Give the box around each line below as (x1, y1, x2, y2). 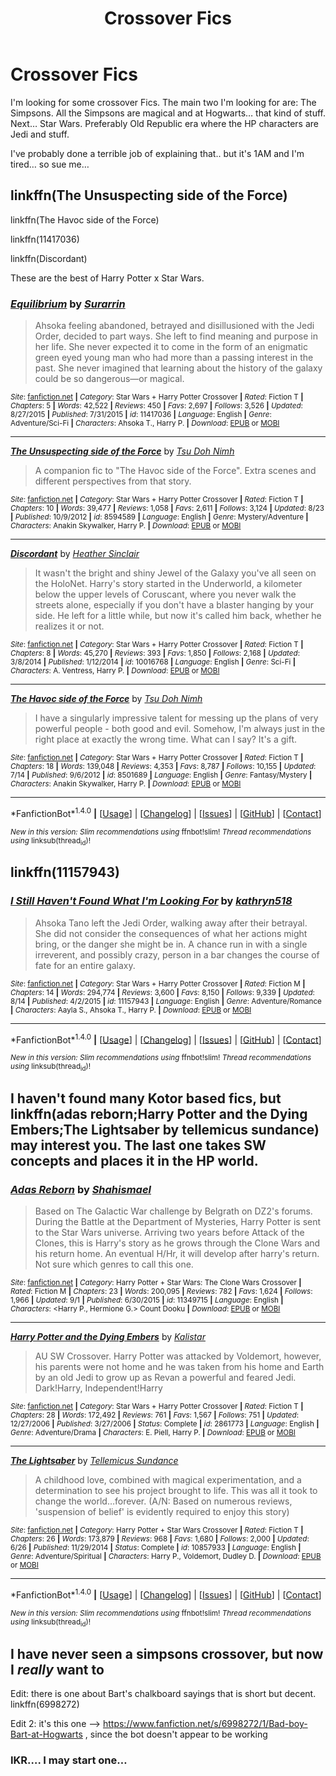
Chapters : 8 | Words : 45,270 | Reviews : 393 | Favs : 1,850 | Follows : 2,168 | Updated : (10, 648, 301, 659)
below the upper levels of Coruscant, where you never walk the (34, 588, 297, 601)
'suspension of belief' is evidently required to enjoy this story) (34, 1506, 290, 1518)
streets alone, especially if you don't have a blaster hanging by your (34, 599, 315, 611)
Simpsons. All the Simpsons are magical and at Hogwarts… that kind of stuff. (10, 107, 326, 119)
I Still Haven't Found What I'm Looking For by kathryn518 (10, 894, 293, 908)
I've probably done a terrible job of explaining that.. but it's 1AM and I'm (10, 147, 305, 159)
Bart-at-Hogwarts (10, 1728, 83, 1741)
